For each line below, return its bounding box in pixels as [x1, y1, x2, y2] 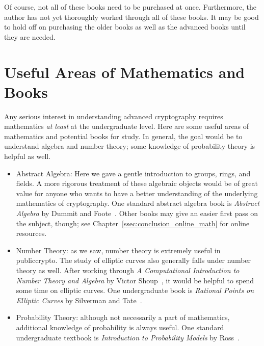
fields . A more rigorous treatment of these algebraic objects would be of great [16, 178, 258, 189]
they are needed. [4, 31, 56, 42]
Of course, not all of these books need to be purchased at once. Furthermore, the [4, 2, 256, 12]
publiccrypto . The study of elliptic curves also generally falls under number [16, 255, 251, 265]
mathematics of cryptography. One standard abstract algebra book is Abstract [16, 198, 260, 208]
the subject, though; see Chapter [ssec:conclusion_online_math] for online [16, 218, 250, 228]
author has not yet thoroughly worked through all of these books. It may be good [4, 11, 259, 22]
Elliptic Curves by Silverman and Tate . [16, 295, 142, 305]
